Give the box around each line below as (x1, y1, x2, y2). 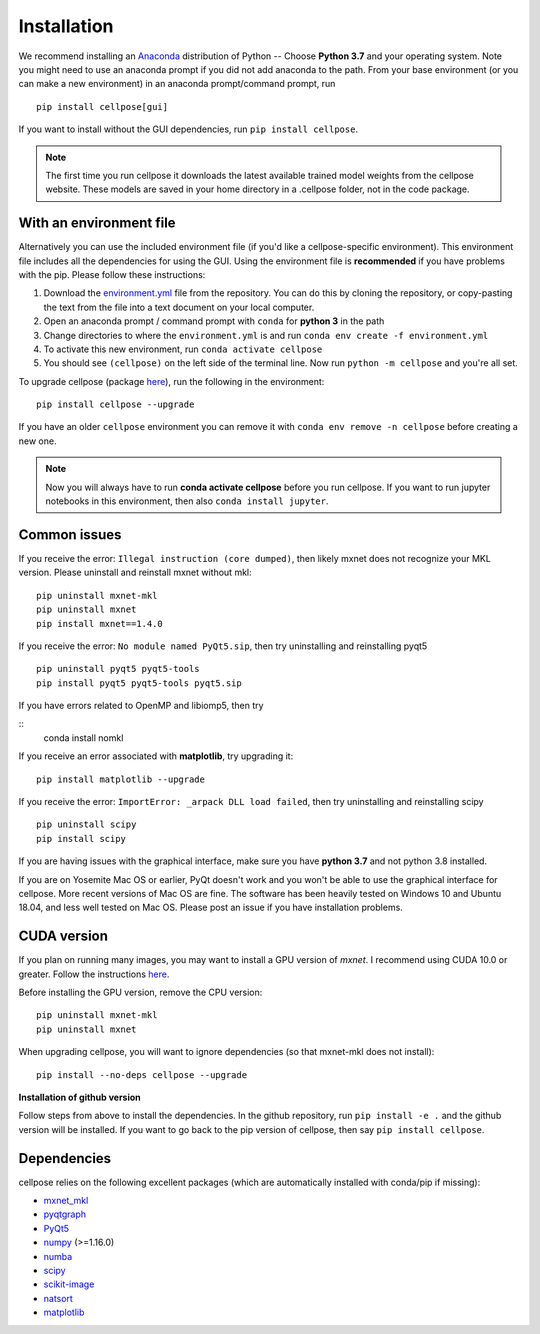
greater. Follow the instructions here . (18, 968, 170, 980)
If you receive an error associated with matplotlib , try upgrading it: (18, 750, 294, 762)
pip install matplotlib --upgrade (36, 773, 205, 785)
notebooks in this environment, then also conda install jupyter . (45, 495, 329, 507)
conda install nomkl (43, 731, 124, 744)
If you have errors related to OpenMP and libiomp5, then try (18, 700, 264, 712)
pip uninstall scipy (36, 819, 137, 830)
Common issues (18, 526, 122, 543)
